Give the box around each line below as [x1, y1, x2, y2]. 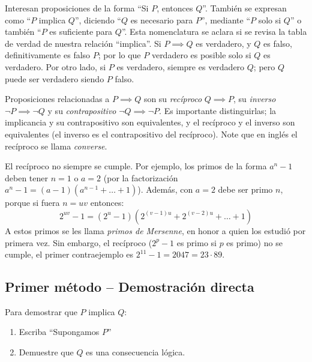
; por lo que [98, 49, 141, 61]
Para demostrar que [5, 305, 77, 318]
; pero [253, 60, 275, 73]
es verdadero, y [196, 37, 251, 49]
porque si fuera [5, 196, 60, 209]
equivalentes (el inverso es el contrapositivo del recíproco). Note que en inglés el [5, 127, 298, 140]
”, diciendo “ [74, 13, 121, 26]
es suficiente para [49, 25, 113, 38]
